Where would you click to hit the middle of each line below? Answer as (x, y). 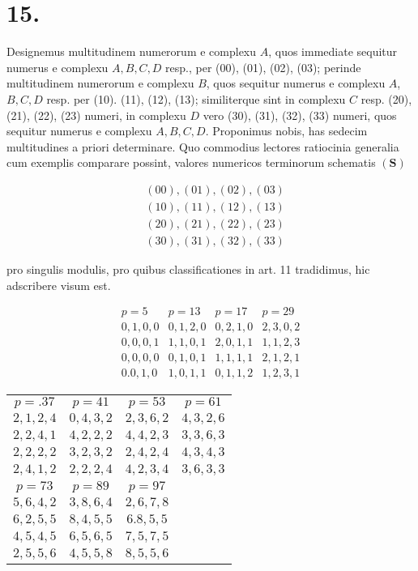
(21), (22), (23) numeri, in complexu (96, 115)
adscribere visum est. (59, 285)
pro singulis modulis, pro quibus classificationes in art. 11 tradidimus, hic (188, 269)
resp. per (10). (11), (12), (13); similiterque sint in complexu (196, 98)
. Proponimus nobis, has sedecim (286, 131)
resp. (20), (386, 98)
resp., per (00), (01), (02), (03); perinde (263, 67)
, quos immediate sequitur (333, 51)
